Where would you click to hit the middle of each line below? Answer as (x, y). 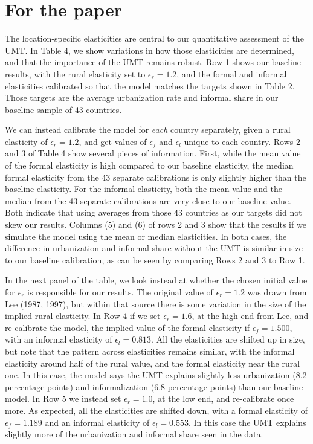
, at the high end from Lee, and (250, 316)
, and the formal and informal (232, 73)
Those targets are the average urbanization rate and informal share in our (142, 98)
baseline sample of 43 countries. (63, 109)
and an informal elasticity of (97, 422)
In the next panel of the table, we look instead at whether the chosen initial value (156, 280)
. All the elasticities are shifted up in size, (228, 339)
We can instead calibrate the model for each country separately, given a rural (148, 130)
